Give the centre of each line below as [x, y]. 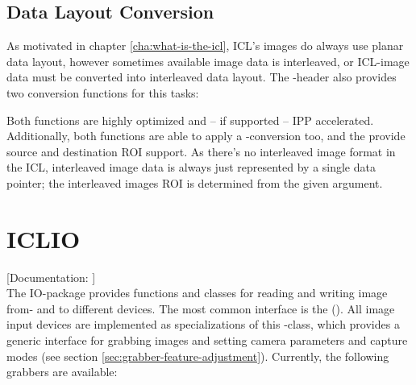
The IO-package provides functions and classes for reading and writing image [197, 293]
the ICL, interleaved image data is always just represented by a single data [191, 167]
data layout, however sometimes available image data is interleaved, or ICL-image [208, 61]
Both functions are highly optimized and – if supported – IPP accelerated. [190, 120]
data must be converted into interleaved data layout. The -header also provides [202, 77]
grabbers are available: [62, 372]
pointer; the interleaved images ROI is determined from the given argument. [195, 182]
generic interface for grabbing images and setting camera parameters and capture [207, 340]
